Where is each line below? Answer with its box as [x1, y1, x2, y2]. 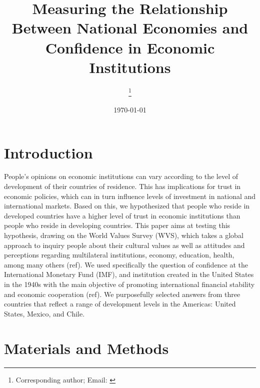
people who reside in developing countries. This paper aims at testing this [4, 220, 230, 230]
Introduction [4, 142, 93, 162]
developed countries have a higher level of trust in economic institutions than [4, 210, 240, 220]
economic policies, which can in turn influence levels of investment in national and [4, 190, 256, 201]
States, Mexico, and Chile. [4, 308, 85, 318]
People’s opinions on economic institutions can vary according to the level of [4, 171, 238, 181]
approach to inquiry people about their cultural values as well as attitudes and [4, 239, 245, 250]
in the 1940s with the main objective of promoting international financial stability [4, 279, 255, 289]
